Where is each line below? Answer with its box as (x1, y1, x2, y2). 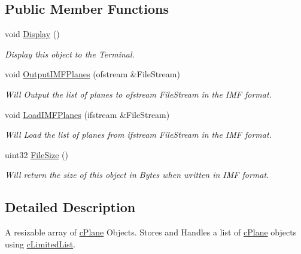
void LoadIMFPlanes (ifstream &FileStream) (5, 108, 170, 120)
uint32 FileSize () (5, 148, 68, 161)
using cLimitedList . (5, 237, 76, 250)
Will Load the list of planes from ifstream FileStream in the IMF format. (5, 128, 272, 141)
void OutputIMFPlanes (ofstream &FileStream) (5, 68, 180, 80)
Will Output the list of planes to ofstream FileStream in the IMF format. (5, 87, 272, 100)
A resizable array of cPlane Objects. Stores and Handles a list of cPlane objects (5, 226, 297, 238)
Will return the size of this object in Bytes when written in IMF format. (5, 168, 269, 181)
